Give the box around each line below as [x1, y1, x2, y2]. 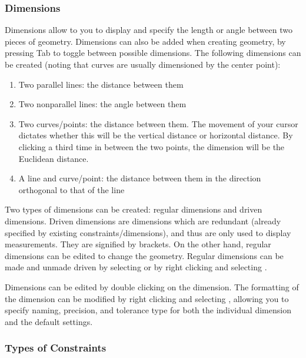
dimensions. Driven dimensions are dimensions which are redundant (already [5, 214, 281, 227]
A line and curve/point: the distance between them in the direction [18, 172, 261, 184]
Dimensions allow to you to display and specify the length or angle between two [5, 24, 292, 36]
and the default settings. [5, 315, 93, 327]
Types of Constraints [5, 340, 107, 355]
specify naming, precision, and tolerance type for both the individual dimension [5, 304, 291, 316]
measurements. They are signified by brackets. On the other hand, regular [5, 238, 271, 250]
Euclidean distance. [18, 152, 89, 164]
